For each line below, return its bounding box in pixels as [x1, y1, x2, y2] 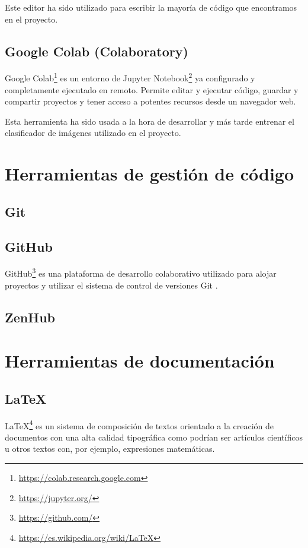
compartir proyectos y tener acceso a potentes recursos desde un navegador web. [5, 95, 296, 107]
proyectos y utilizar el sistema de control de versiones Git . [5, 278, 218, 291]
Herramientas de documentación [5, 349, 275, 373]
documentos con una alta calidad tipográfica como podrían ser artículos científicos [5, 430, 303, 443]
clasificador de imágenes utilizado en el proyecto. [5, 126, 181, 139]
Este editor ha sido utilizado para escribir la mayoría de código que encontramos [5, 1, 297, 13]
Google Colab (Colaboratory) [5, 42, 188, 60]
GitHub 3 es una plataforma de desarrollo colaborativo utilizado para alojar [5, 265, 277, 280]
